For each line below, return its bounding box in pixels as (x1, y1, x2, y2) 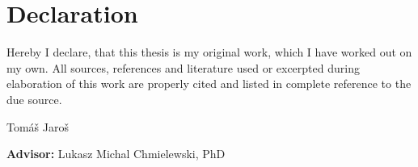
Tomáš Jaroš (6, 118, 69, 135)
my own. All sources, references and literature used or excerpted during (6, 59, 360, 76)
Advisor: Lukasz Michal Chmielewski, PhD (6, 145, 226, 162)
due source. (6, 90, 62, 107)
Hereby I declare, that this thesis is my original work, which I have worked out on (6, 44, 412, 61)
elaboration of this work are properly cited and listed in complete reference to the (6, 75, 412, 92)
